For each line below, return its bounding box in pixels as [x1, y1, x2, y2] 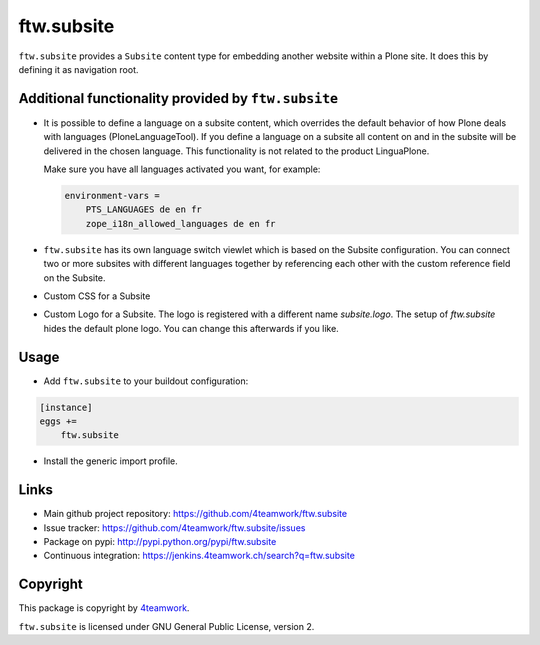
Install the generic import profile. [43, 455, 179, 467]
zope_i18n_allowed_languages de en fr [85, 218, 276, 229]
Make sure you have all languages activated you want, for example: [43, 163, 321, 175]
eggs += [39, 416, 77, 427]
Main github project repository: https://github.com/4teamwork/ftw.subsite [43, 508, 348, 520]
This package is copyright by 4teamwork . [18, 602, 190, 614]
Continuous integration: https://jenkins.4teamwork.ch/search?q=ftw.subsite [43, 550, 355, 562]
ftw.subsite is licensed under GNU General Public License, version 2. [18, 620, 315, 632]
